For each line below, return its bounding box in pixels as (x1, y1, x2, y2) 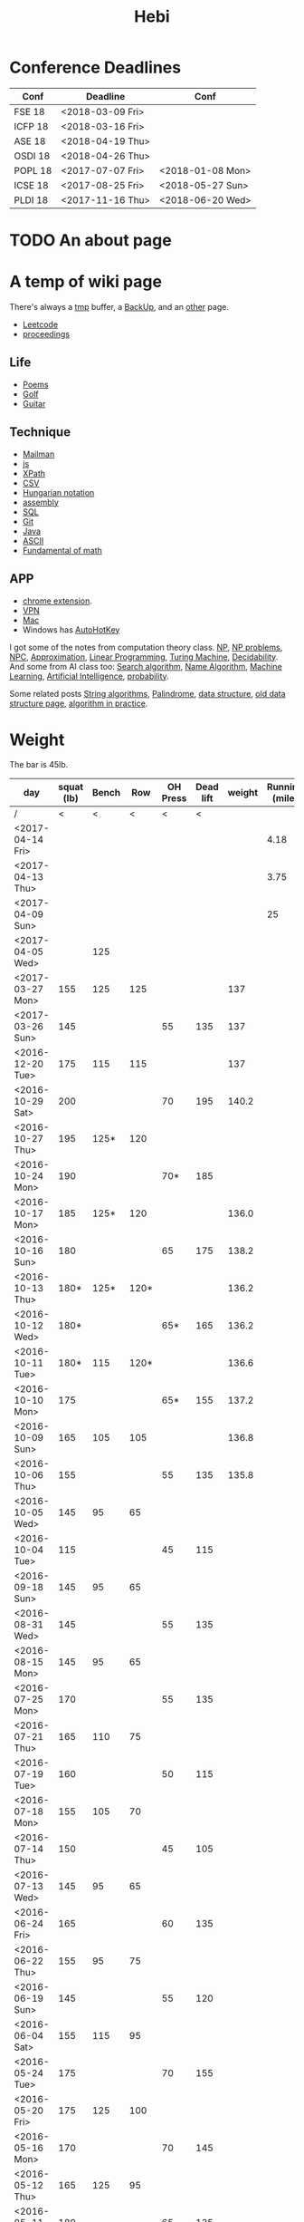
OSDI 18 (14, 150, 51, 162)
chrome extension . (22, 595, 93, 606)
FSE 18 (14, 105, 45, 118)
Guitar (22, 398, 46, 409)
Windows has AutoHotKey (22, 623, 120, 635)
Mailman (22, 449, 55, 459)
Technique (9, 424, 71, 440)
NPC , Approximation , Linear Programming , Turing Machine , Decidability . (9, 651, 279, 662)
